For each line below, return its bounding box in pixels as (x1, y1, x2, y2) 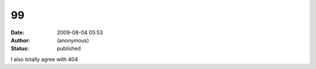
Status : (11, 45, 29, 52)
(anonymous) (57, 37, 90, 43)
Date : (11, 29, 25, 36)
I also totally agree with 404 (11, 56, 78, 63)
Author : (11, 37, 30, 43)
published (57, 45, 81, 52)
